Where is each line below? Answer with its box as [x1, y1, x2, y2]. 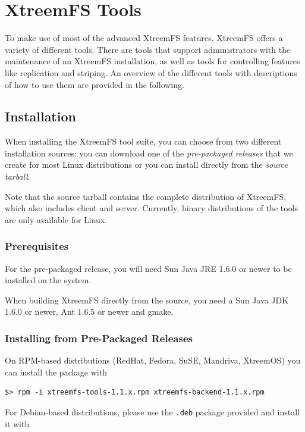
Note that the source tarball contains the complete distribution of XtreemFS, [5, 190, 287, 202]
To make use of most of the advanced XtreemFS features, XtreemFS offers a [5, 32, 283, 44]
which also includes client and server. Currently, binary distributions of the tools [5, 202, 298, 214]
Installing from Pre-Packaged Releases [5, 330, 193, 345]
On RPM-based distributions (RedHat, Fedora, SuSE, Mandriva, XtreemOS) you [5, 354, 301, 367]
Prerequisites [5, 239, 69, 253]
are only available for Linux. [5, 213, 108, 226]
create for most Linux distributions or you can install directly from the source [5, 158, 288, 171]
